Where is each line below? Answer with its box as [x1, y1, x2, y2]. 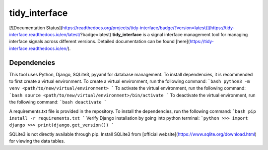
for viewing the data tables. [9, 138, 66, 144]
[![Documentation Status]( [9, 25, 63, 31]
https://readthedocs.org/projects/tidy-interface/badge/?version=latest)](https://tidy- [62, 25, 235, 31]
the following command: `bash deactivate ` [9, 99, 107, 105]
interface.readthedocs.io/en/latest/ [9, 31, 81, 37]
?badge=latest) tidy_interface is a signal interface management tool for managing [80, 31, 248, 37]
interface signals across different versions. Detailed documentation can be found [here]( [9, 39, 190, 45]
